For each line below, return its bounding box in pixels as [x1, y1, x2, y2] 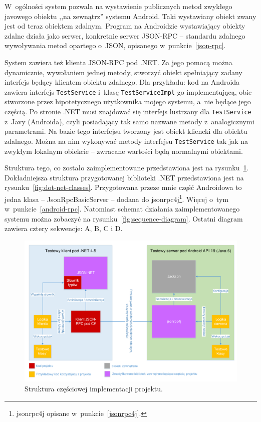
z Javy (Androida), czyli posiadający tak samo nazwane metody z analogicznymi [5, 116, 254, 126]
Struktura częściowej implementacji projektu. [25, 383, 163, 394]
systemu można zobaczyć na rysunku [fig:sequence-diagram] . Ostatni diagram [5, 213, 243, 224]
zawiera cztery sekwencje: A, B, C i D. [5, 223, 123, 234]
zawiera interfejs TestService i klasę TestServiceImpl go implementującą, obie [5, 86, 252, 97]
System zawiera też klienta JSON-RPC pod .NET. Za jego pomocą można [5, 57, 232, 67]
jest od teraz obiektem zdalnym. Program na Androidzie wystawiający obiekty [5, 21, 245, 31]
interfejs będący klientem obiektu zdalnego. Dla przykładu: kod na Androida [5, 77, 240, 87]
